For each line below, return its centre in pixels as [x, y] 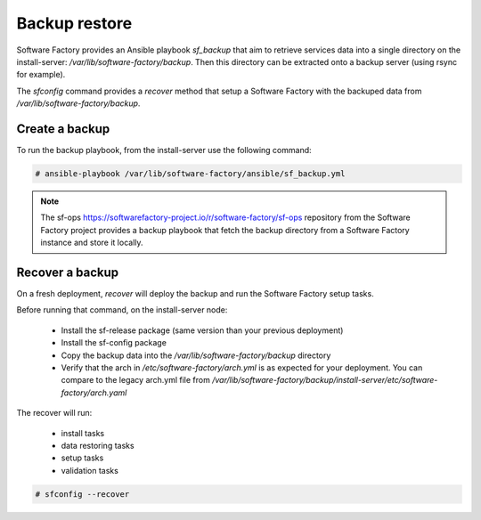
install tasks [83, 433]
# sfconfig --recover [82, 494]
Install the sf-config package [114, 343]
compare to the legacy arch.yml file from [136, 380]
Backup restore [74, 23]
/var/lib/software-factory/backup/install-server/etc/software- [325, 380]
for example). [41, 75]
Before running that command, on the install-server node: [122, 310]
